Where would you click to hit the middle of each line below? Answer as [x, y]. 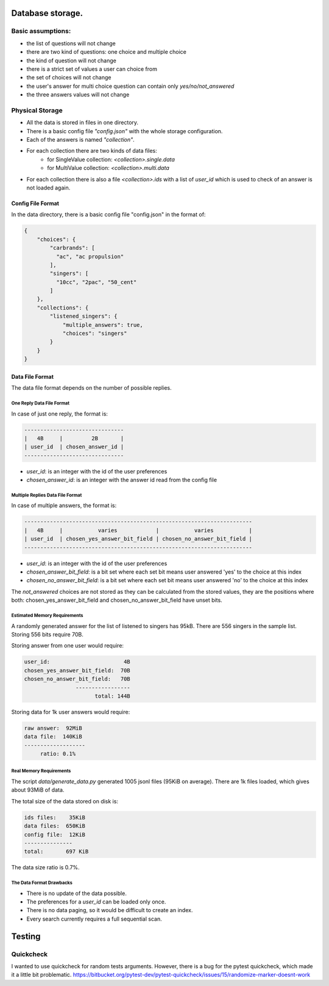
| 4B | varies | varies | [138, 530]
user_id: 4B [77, 662]
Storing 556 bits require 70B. [47, 634]
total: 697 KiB [56, 852]
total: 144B [112, 696]
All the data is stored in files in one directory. [83, 123]
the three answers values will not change [78, 95]
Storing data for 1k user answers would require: [71, 712]
